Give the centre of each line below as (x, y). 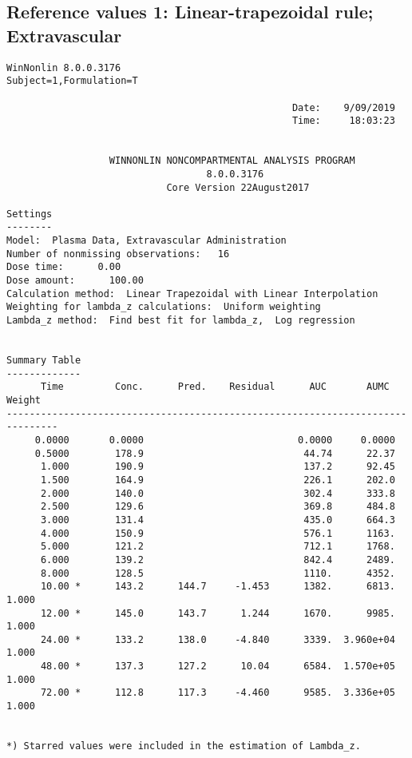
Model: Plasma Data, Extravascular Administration (147, 241)
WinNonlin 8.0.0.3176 (64, 67)
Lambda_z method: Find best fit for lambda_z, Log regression (181, 321)
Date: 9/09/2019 (343, 107)
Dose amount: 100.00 (75, 281)
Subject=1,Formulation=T (72, 81)
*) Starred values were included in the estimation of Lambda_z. (184, 746)
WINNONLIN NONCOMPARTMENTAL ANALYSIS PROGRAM (232, 161)
